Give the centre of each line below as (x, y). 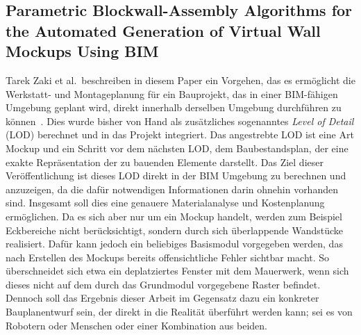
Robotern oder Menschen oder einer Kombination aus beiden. (136, 325)
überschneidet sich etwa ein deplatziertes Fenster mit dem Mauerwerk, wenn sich (177, 271)
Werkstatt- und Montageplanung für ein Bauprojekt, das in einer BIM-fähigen (172, 93)
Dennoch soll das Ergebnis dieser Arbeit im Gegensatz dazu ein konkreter (162, 298)
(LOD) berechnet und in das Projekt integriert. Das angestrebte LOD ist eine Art (180, 134)
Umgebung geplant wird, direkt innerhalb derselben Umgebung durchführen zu (174, 107)
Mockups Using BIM (82, 51)
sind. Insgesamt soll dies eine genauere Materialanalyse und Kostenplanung (165, 203)
